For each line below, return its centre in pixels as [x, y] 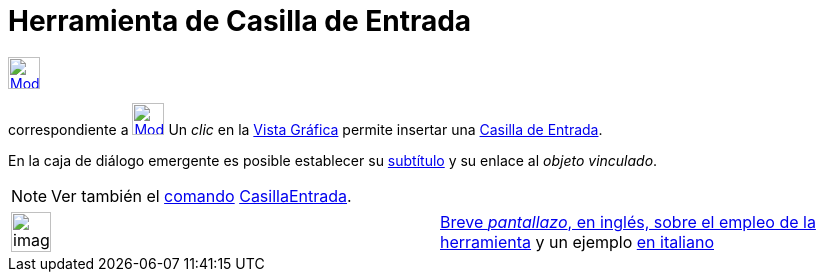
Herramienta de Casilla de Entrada [240, 21]
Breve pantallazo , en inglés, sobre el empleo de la [628, 221]
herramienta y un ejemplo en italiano [577, 241]
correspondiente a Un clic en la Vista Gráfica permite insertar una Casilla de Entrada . [305, 129]
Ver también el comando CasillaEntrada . [201, 195]
